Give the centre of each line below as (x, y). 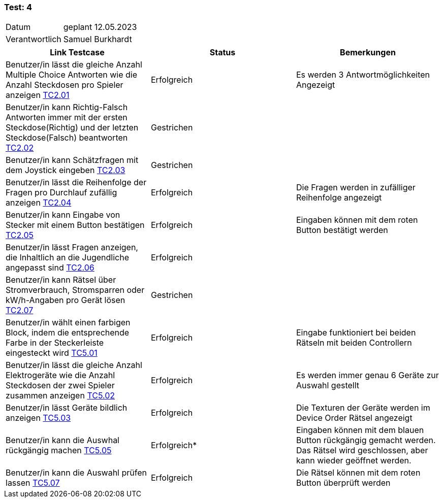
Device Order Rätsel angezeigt (354, 418)
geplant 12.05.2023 (100, 27)
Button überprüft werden (343, 483)
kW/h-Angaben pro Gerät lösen (66, 300)
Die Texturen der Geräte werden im (363, 408)
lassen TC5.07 (33, 483)
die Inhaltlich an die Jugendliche (67, 258)
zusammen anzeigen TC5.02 (60, 396)
